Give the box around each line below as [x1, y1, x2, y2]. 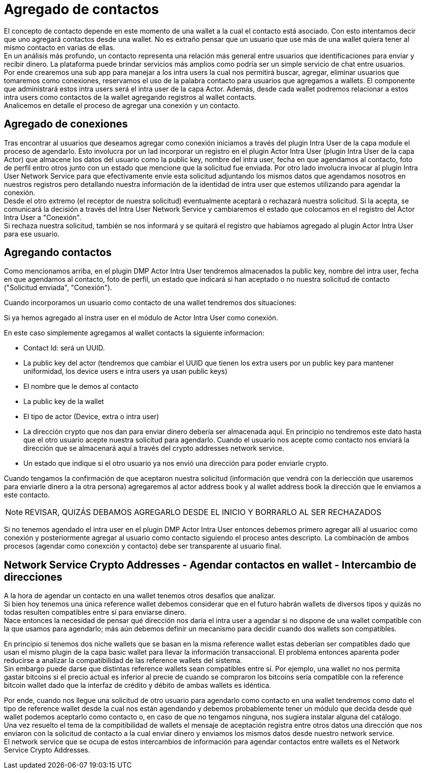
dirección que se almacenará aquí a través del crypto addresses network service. [23, 444, 284, 453]
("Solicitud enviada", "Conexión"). [4, 283, 112, 292]
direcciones [4, 571, 63, 583]
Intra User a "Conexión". [4, 213, 82, 221]
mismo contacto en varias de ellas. [4, 43, 115, 52]
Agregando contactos [4, 246, 112, 259]
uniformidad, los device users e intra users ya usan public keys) [23, 367, 228, 376]
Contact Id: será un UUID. [23, 344, 105, 352]
